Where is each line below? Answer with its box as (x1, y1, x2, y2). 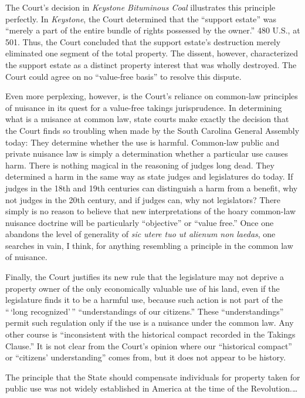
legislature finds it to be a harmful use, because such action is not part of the (5, 294, 283, 306)
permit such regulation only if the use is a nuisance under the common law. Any (5, 316, 294, 329)
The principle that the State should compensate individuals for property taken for (5, 370, 300, 383)
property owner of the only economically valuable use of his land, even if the (5, 282, 280, 294)
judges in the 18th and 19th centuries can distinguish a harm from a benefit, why (5, 181, 298, 194)
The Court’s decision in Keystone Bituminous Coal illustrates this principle (5, 1, 276, 13)
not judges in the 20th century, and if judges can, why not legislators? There (5, 193, 281, 205)
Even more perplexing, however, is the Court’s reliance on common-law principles (5, 90, 298, 102)
